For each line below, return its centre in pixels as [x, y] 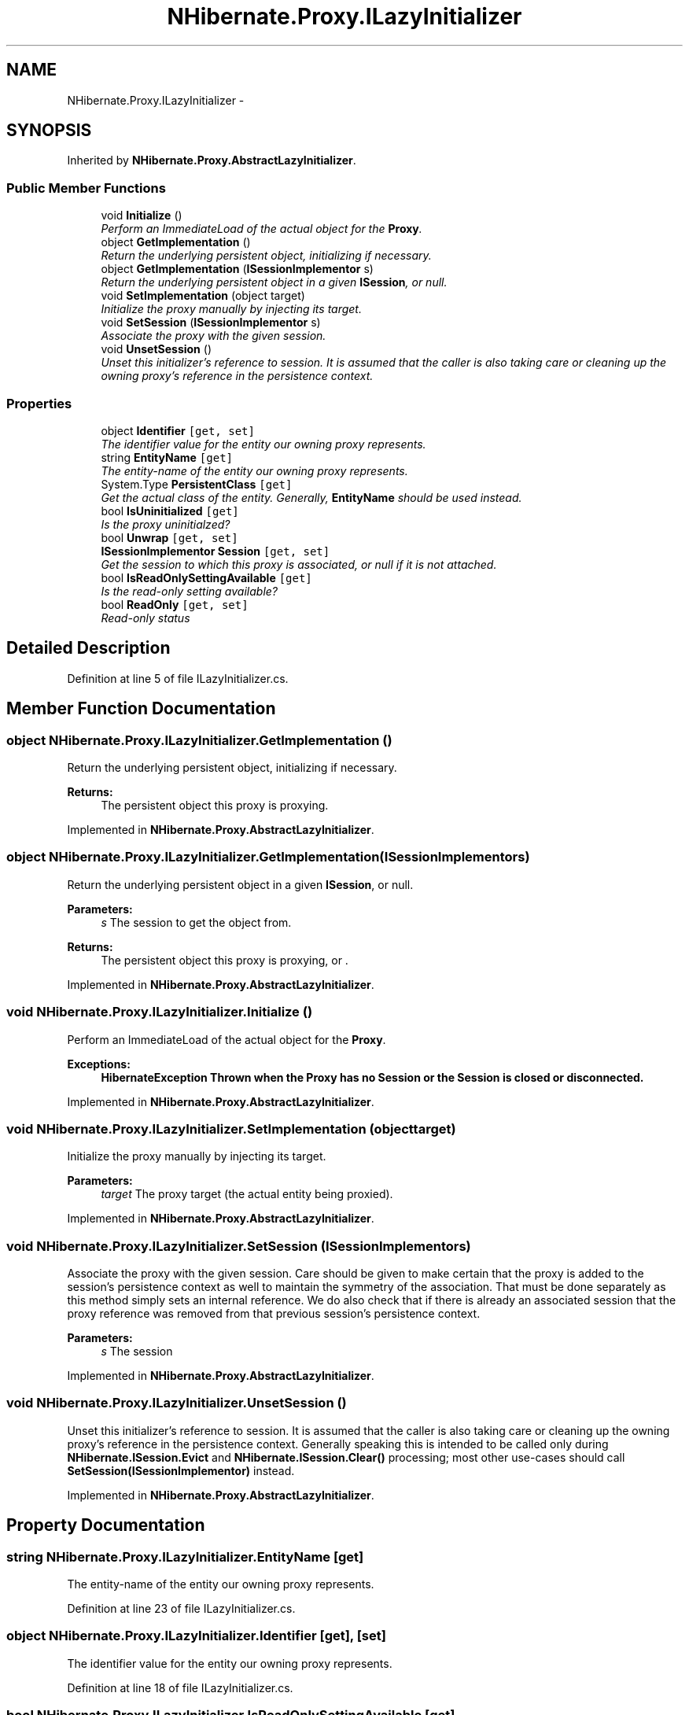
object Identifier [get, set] [178, 430]
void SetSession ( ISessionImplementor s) [211, 323]
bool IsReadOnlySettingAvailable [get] [206, 577]
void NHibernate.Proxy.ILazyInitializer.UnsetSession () [177, 1403]
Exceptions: [99, 1064]
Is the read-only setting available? [189, 591]
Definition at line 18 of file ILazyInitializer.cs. [180, 1687]
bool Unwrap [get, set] [169, 537]
